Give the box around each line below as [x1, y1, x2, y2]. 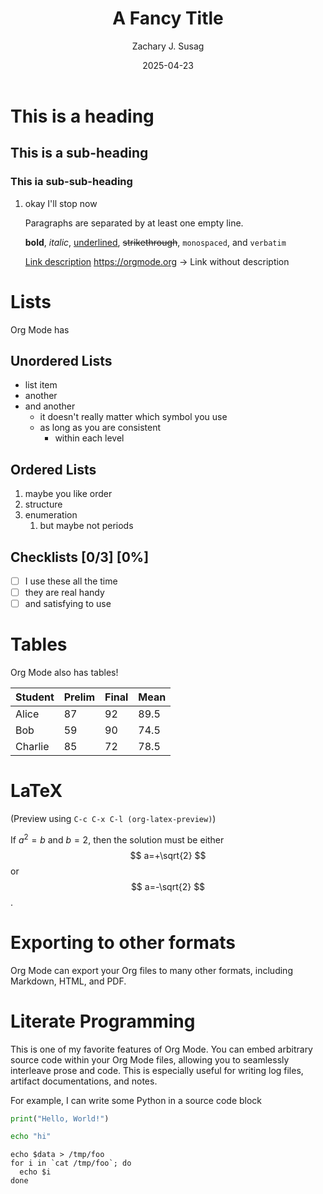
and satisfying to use [24, 598, 112, 610]
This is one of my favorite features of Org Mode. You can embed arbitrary [10, 1043, 313, 1055]
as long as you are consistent [39, 422, 162, 434]
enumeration [24, 509, 78, 521]
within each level [54, 432, 125, 444]
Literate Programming [10, 1010, 196, 1032]
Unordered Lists [10, 352, 113, 369]
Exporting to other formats [10, 931, 236, 954]
